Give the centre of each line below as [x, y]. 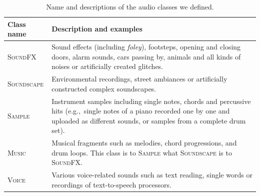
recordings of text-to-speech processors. [111, 184]
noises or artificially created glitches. [107, 66]
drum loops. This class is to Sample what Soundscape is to [142, 152]
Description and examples [97, 29]
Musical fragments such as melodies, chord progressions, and [144, 143]
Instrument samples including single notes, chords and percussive [151, 101]
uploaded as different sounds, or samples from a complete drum [149, 120]
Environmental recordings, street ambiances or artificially [139, 79]
